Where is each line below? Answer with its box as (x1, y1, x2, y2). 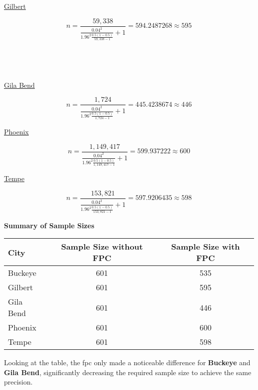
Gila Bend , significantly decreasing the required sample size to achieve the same (4, 367, 252, 377)
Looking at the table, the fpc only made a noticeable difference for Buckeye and (4, 357, 251, 368)
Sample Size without (61, 241, 143, 253)
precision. (4, 377, 33, 387)
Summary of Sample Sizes (4, 220, 94, 230)
